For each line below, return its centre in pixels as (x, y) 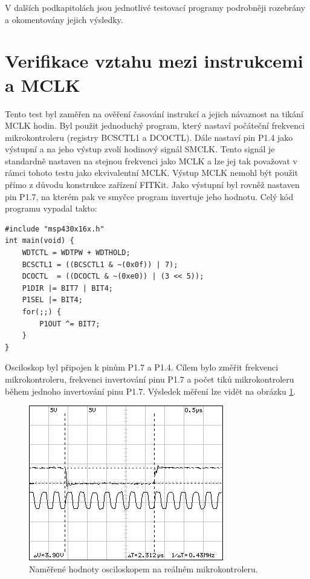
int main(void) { (40, 241)
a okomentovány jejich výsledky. (64, 19)
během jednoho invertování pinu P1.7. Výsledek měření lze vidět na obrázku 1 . (150, 391)
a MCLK (43, 84)
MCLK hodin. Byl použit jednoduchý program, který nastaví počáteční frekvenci (155, 125)
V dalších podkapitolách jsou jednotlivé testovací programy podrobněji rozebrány (155, 7)
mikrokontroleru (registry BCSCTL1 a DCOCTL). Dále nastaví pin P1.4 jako (149, 137)
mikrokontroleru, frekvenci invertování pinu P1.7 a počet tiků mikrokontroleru (150, 379)
